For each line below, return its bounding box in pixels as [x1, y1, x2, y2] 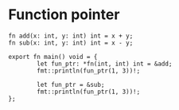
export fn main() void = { [8, 53, 98, 61]
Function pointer [8, 6, 120, 24]
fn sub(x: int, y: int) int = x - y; [8, 38, 134, 47]
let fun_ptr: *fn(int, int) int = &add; [37, 60, 173, 68]
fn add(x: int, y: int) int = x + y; [8, 32, 134, 40]
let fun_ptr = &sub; [37, 81, 105, 88]
